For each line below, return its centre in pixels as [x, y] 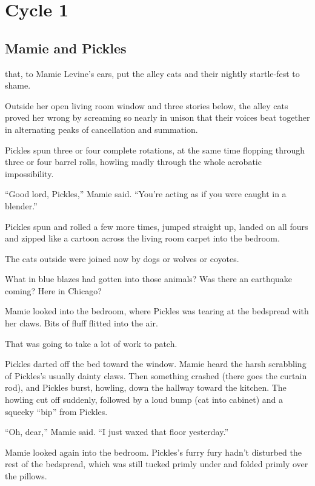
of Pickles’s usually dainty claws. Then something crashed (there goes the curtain [156, 375]
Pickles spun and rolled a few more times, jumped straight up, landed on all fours [157, 226]
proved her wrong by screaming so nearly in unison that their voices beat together [157, 117]
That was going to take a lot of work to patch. [91, 343]
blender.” [21, 205]
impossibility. [29, 173]
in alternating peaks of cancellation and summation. [101, 129]
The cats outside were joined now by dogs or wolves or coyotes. [122, 258]
